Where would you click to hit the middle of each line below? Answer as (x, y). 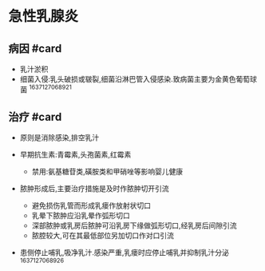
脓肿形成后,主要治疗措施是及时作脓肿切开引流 (94, 189)
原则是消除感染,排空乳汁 (59, 137)
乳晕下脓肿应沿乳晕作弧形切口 (81, 216)
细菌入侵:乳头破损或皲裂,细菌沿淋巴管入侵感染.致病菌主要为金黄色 (128, 79)
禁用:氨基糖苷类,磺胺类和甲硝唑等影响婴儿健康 (107, 172)
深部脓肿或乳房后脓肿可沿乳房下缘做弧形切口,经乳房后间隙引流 (134, 225)
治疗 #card (35, 117)
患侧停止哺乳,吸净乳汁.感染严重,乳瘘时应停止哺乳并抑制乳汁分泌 (124, 253)
